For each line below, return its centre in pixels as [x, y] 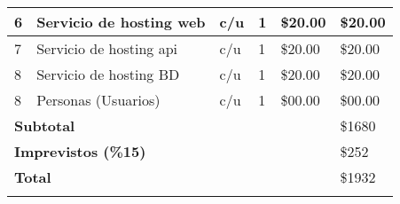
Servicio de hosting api [107, 48]
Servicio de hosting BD [108, 74]
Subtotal [45, 126]
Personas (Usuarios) [98, 100]
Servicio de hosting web [121, 22]
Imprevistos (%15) [80, 151]
